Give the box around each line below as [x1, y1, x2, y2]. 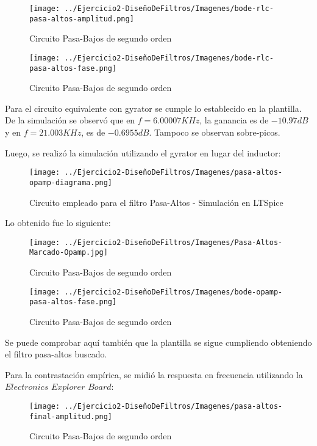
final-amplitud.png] [29, 412, 113, 421]
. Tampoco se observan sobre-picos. [149, 126, 280, 138]
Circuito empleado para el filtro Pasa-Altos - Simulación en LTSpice [29, 196, 283, 208]
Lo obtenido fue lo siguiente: [5, 216, 111, 229]
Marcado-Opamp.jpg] [29, 248, 108, 257]
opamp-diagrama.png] [29, 178, 113, 187]
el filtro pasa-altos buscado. [5, 348, 107, 360]
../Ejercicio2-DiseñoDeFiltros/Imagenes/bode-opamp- [64, 287, 283, 296]
